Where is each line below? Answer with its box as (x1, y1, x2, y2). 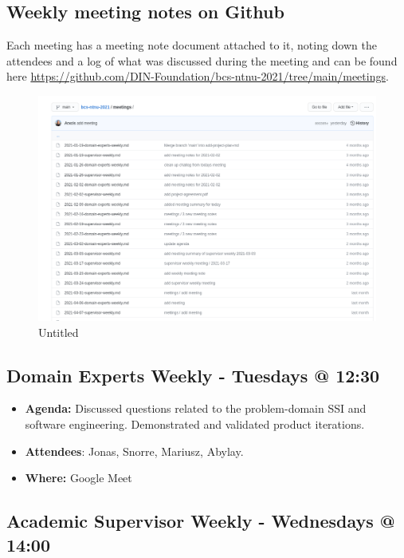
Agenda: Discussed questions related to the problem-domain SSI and (25, 400, 367, 417)
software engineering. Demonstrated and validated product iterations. (25, 415, 365, 432)
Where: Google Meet (25, 469, 132, 486)
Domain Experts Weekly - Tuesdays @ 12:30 (6, 362, 380, 387)
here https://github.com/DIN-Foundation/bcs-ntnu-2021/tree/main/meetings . (6, 68, 389, 85)
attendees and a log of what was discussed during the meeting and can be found (6, 52, 398, 69)
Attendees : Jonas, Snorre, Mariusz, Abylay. (25, 442, 244, 459)
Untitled (38, 323, 79, 340)
